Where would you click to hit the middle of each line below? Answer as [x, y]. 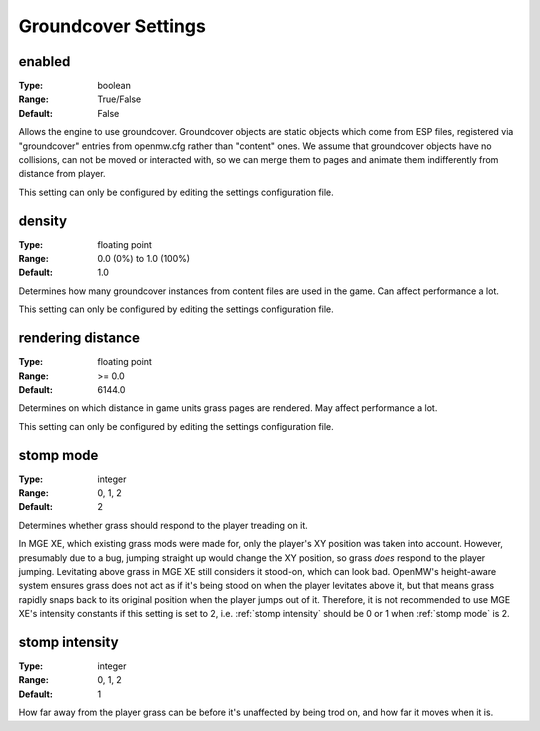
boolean [114, 86]
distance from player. [62, 174]
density [43, 220]
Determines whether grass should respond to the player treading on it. [163, 525]
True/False [119, 99]
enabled [44, 61]
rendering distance [79, 338]
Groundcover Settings [112, 26]
